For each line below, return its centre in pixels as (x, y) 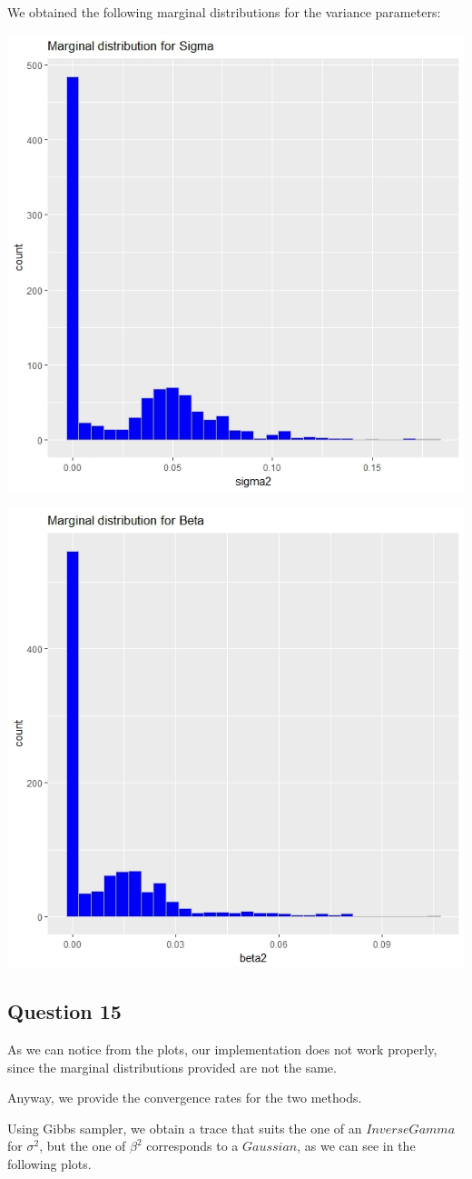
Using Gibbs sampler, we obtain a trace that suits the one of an (185, 1128)
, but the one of (83, 1146)
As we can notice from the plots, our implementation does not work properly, (222, 1049)
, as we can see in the (356, 1146)
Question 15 (64, 1011)
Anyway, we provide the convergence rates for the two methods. (185, 1098)
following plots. (49, 1163)
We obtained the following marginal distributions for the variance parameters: (224, 12)
